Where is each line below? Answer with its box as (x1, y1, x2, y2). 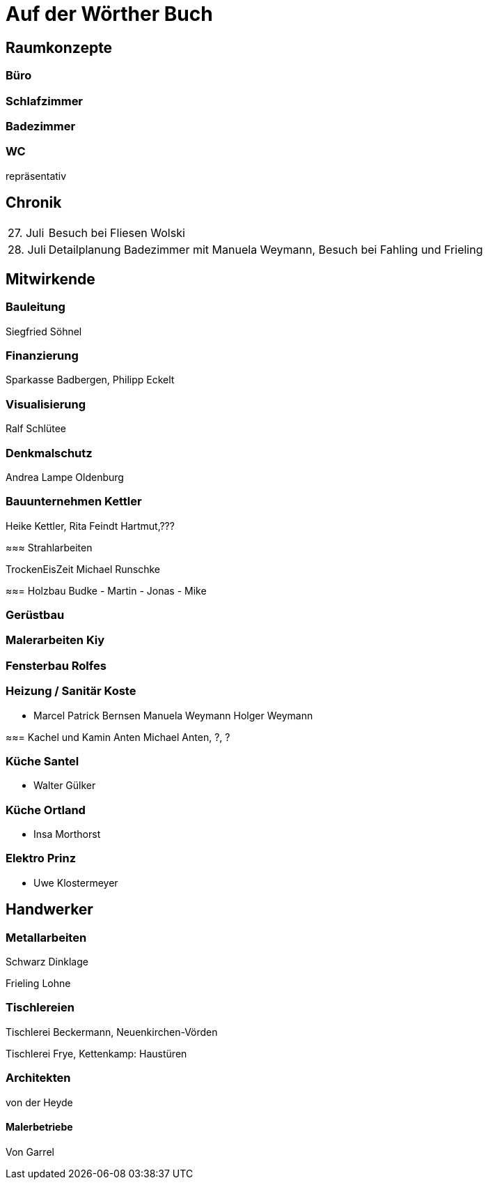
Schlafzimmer (6, 93, 84, 108)
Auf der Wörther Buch (6, 2, 213, 26)
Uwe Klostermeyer (33, 876, 118, 889)
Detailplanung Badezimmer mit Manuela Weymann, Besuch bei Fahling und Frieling (48, 242, 483, 257)
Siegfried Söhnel (6, 325, 82, 337)
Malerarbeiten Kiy (6, 633, 105, 648)
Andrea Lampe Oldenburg (6, 471, 124, 483)
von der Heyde (6, 1096, 73, 1108)
